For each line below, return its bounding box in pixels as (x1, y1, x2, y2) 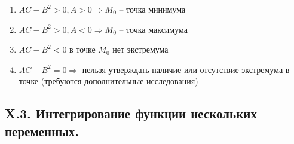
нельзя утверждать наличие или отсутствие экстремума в (82, 63, 290, 75)
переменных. (5, 121, 79, 140)
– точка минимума (119, 3, 186, 15)
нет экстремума (112, 43, 169, 56)
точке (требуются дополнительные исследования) (19, 75, 198, 87)
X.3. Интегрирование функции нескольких (5, 104, 257, 122)
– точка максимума (119, 23, 188, 35)
